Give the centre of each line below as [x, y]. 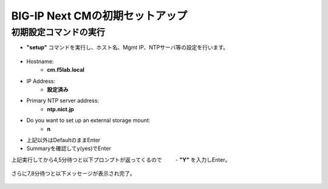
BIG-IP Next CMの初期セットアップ [99, 16]
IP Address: [41, 81]
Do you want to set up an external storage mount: [88, 120]
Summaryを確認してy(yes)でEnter [69, 148]
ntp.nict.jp [60, 109]
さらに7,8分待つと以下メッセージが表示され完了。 [73, 174]
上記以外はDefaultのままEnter [63, 140]
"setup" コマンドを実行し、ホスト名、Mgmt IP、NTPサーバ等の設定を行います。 [128, 47]
